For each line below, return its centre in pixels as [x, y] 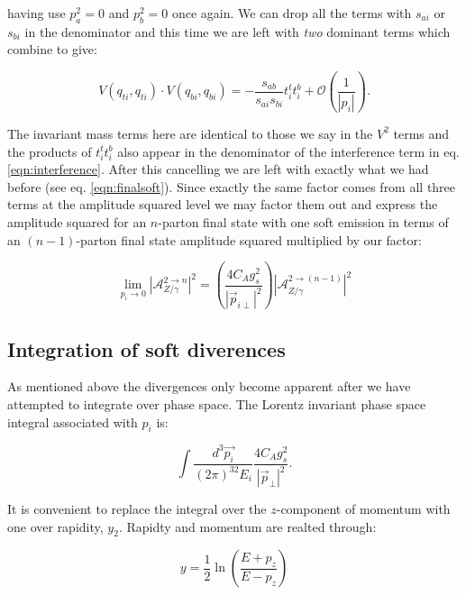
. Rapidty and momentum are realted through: [247, 526]
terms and [421, 133]
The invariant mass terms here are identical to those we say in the [190, 133]
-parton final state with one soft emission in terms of [303, 222]
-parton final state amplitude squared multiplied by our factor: [249, 239]
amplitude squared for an [77, 222]
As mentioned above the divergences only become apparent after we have [209, 386]
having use [37, 13]
